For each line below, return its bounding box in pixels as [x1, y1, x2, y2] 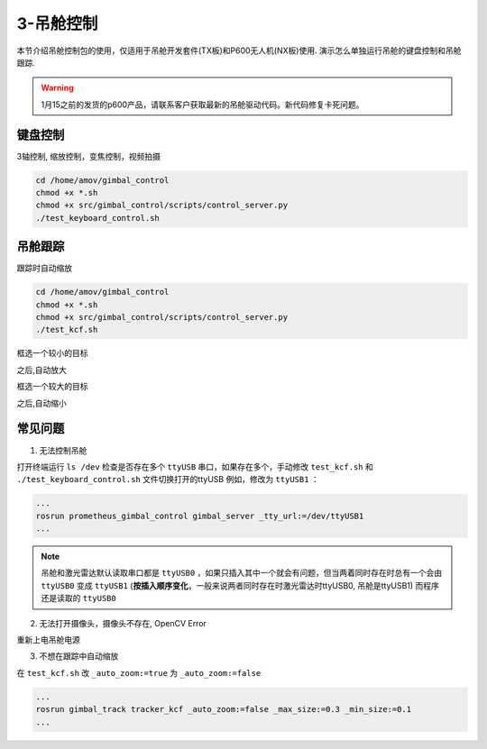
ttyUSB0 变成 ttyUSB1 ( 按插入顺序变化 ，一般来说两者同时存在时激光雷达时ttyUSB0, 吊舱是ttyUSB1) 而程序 [41, 580, 439, 590]
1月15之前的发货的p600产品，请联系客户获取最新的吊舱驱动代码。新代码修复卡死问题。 [41, 99, 364, 110]
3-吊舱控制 [16, 14, 98, 33]
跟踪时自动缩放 [16, 262, 72, 274]
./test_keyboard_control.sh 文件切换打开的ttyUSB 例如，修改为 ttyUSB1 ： [16, 474, 319, 485]
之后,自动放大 [16, 364, 68, 375]
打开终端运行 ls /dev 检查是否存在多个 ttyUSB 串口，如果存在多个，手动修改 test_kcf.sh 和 [16, 461, 373, 472]
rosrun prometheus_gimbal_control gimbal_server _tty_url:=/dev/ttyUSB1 [35, 510, 364, 521]
